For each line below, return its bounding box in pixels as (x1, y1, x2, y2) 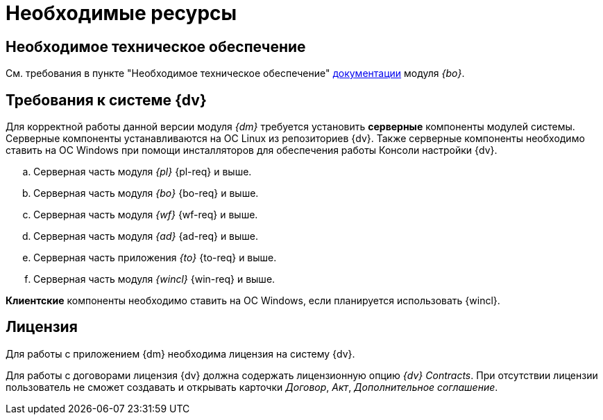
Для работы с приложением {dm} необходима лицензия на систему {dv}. (6, 347, 355, 360)
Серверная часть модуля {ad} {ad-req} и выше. (33, 230, 259, 243)
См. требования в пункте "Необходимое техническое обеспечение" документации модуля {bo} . (6, 67, 465, 80)
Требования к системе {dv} (6, 91, 207, 109)
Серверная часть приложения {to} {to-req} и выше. (33, 252, 277, 264)
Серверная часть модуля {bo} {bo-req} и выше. (33, 187, 259, 200)
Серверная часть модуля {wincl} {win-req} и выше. (33, 273, 275, 286)
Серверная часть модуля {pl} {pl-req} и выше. (33, 166, 252, 178)
